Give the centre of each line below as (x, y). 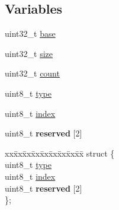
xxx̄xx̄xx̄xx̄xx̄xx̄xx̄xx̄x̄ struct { (60, 153)
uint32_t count (32, 73)
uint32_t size (29, 53)
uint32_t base (30, 34)
